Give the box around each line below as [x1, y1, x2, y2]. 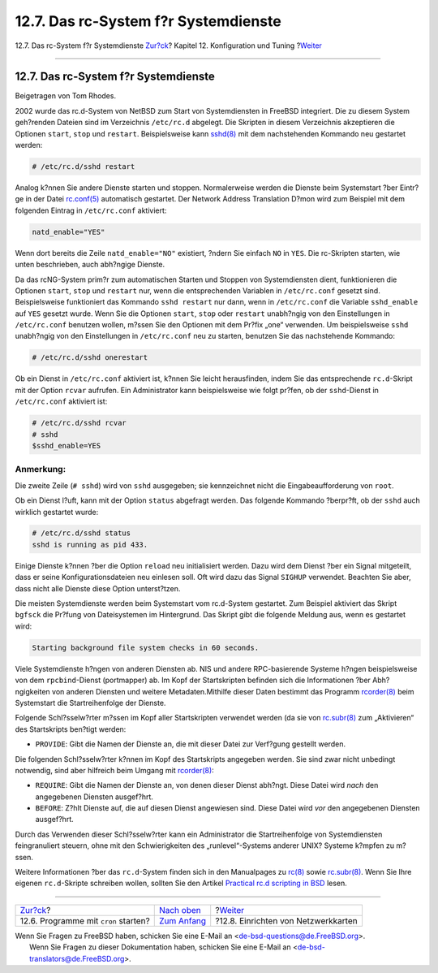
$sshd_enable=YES [32, 441, 101, 450]
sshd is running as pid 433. [32, 540, 148, 549]
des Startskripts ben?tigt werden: [15, 724, 127, 734]
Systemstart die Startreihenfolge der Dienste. [15, 698, 166, 707]
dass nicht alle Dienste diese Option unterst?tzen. [15, 583, 181, 593]
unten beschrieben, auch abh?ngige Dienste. [15, 260, 165, 270]
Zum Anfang [158, 915, 207, 926]
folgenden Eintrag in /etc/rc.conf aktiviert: [15, 205, 167, 215]
